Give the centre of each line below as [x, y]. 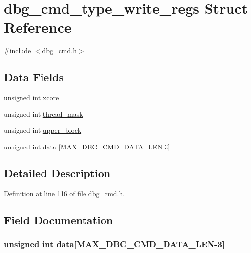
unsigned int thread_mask [43, 114]
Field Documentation [59, 220]
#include [18, 51]
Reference [38, 27]
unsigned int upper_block [43, 130]
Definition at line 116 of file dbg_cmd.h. [64, 193]
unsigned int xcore [31, 97]
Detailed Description [57, 173]
